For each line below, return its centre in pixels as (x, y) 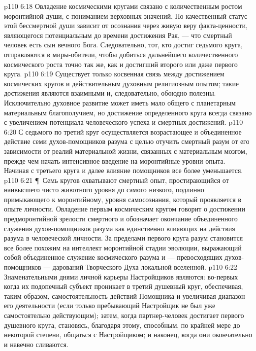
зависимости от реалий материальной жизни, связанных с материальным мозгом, (126, 151)
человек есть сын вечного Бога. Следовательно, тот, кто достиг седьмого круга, (123, 45)
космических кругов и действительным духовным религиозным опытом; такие (122, 83)
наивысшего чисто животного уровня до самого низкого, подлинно (104, 190)
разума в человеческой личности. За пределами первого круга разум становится (124, 238)
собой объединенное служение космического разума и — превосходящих (113, 257)
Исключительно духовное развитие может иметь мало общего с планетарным (120, 102)
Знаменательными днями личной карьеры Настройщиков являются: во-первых (121, 276)
